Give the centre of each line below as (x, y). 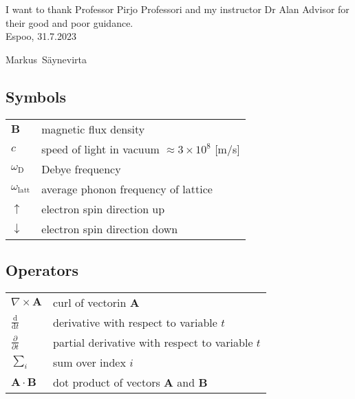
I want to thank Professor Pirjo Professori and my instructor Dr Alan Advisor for (177, 9)
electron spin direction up (103, 208)
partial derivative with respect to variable (153, 342)
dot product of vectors (107, 382)
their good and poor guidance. (69, 22)
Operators (42, 269)
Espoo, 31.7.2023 (41, 36)
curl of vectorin (90, 302)
